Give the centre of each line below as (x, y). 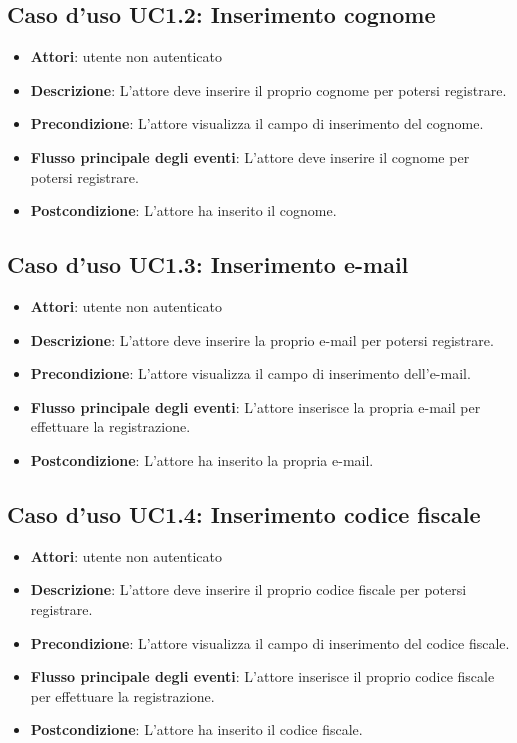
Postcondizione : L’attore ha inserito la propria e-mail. (202, 459)
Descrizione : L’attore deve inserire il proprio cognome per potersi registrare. (268, 89)
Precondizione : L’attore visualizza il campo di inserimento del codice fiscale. (270, 642)
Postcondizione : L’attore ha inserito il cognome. (183, 210)
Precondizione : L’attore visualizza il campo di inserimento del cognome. (257, 123)
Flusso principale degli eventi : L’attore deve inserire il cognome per (250, 156)
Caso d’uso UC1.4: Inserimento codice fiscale (244, 513)
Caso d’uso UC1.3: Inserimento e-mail (208, 264)
